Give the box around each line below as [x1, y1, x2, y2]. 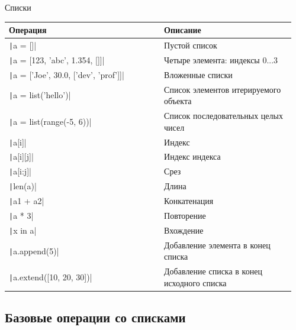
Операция [9, 24, 47, 36]
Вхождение [164, 224, 204, 236]
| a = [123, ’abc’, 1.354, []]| [9, 53, 105, 66]
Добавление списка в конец [164, 265, 262, 277]
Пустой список [164, 38, 217, 51]
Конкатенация [164, 195, 214, 207]
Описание [164, 24, 201, 36]
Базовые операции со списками [5, 308, 186, 326]
